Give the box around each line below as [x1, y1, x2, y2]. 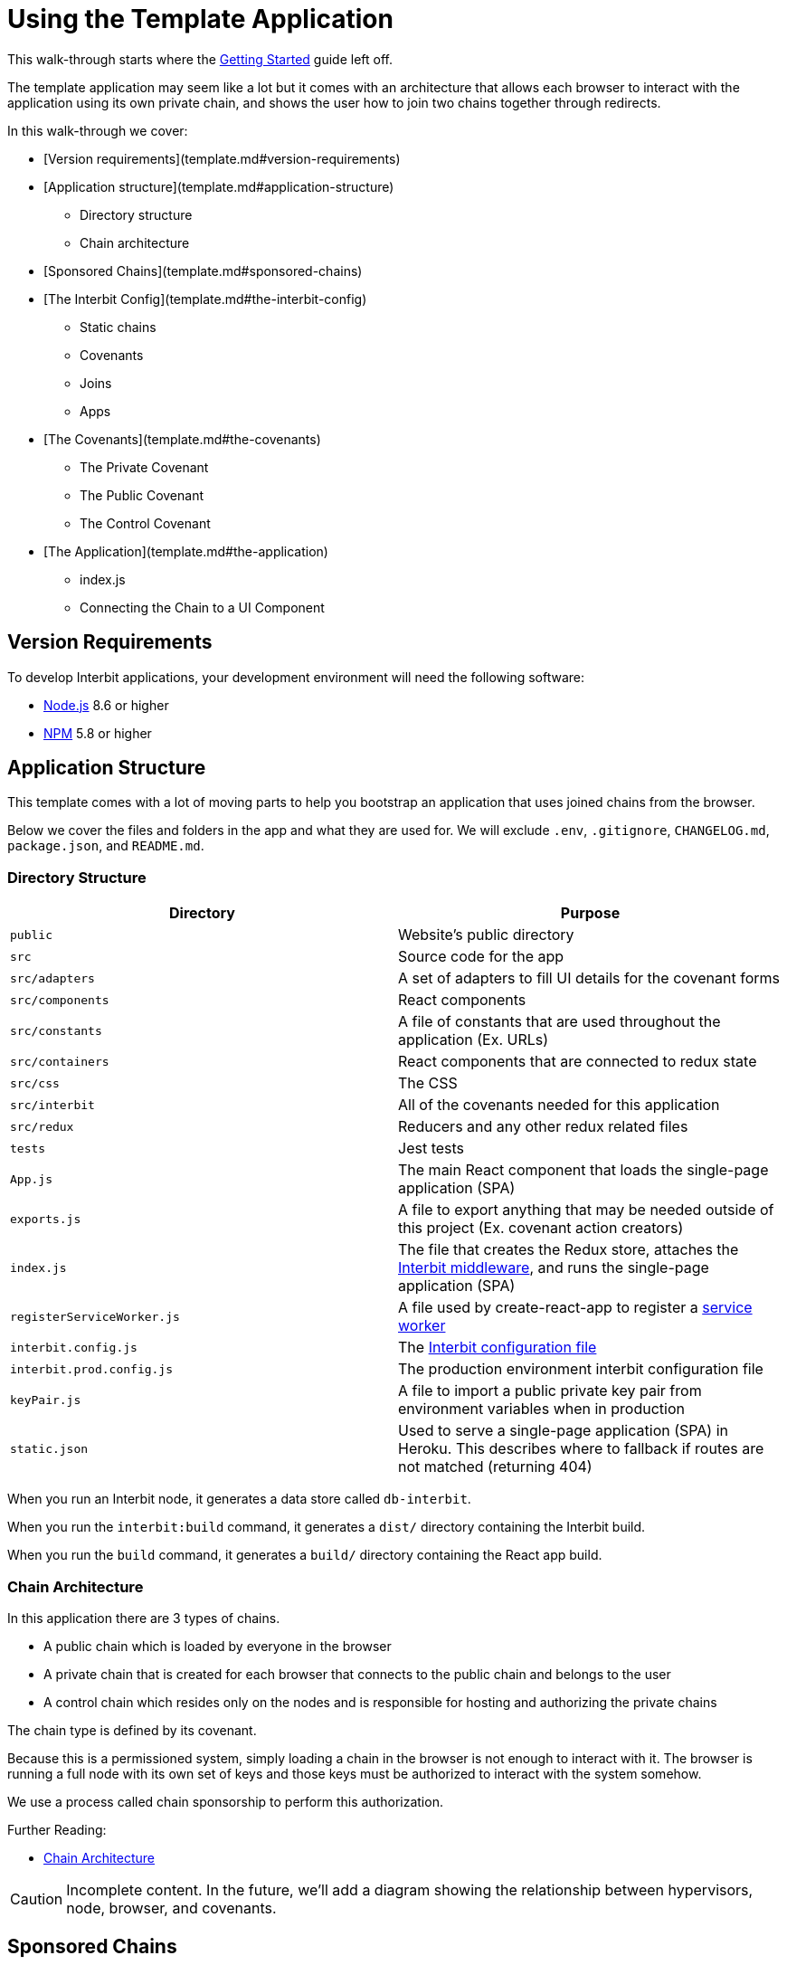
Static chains [80, 318, 156, 335]
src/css [10, 1076, 60, 1090]
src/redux [10, 1119, 74, 1134]
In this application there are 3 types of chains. [7, 1609, 280, 1626]
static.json [10, 1441, 89, 1456]
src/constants [10, 1023, 102, 1038]
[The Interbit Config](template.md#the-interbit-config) [43, 290, 367, 307]
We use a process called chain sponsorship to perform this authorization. [7, 1793, 443, 1809]
